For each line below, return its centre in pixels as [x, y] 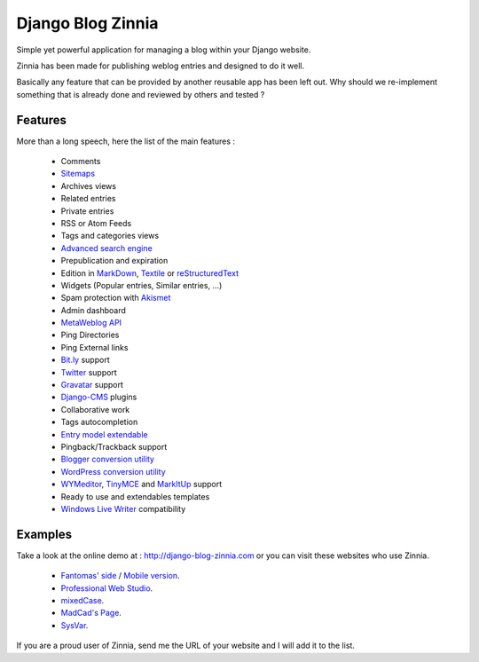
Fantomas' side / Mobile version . [120, 576]
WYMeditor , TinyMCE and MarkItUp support [141, 485]
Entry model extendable [104, 434]
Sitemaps [78, 174]
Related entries [88, 199]
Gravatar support [92, 385]
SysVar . [75, 625]
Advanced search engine [106, 248]
